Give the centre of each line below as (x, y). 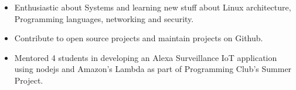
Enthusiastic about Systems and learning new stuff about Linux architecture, (153, 7)
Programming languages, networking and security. (104, 18)
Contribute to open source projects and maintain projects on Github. (139, 38)
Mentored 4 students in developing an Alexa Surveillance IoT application (146, 57)
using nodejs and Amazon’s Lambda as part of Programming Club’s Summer (153, 69)
